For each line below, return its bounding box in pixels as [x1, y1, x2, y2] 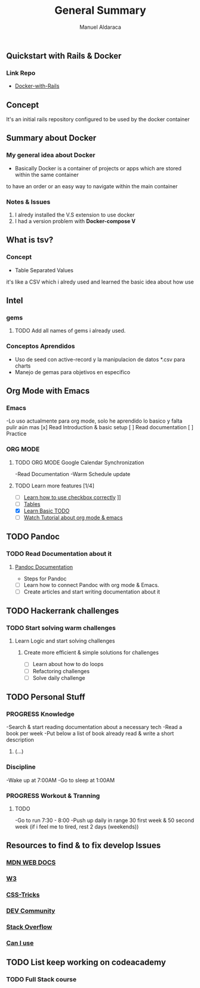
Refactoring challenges [32, 667, 90, 674]
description [6, 736, 35, 743]
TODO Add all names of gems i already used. [14, 327, 126, 335]
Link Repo [6, 68, 36, 77]
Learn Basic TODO [23, 507, 70, 514]
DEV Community [6, 906, 56, 915]
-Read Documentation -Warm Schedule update [14, 470, 131, 477]
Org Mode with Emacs [6, 386, 90, 396]
